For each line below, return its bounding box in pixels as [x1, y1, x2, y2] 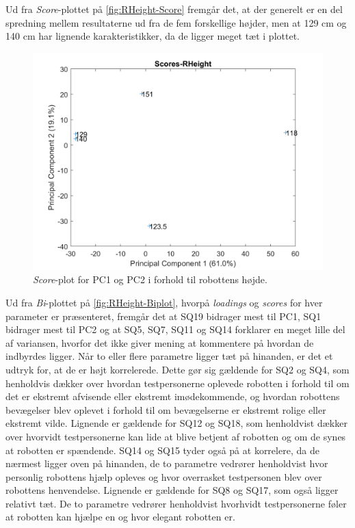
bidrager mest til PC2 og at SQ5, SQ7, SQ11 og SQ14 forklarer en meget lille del [5, 322, 345, 336]
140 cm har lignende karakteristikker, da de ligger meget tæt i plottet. [5, 29, 300, 43]
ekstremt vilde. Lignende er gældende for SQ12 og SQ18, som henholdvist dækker [5, 416, 347, 430]
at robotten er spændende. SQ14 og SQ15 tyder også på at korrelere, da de [5, 443, 319, 457]
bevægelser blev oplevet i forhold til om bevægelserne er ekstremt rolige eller [5, 402, 326, 417]
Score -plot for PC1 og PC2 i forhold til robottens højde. [33, 272, 267, 287]
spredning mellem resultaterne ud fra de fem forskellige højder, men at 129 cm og [5, 15, 347, 29]
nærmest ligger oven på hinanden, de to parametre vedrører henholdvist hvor [5, 456, 328, 471]
